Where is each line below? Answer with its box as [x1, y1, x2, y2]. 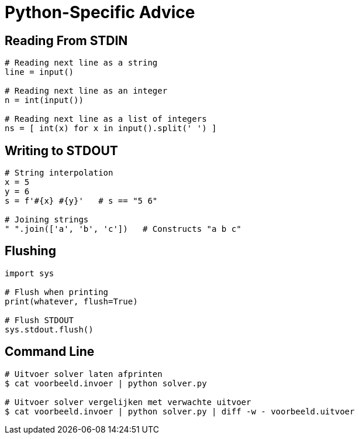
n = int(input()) [5, 95, 84, 105]
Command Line [5, 344, 95, 359]
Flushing [5, 243, 56, 259]
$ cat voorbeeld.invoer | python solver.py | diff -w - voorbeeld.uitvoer [5, 406, 355, 416]
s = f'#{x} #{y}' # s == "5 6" [5, 196, 158, 206]
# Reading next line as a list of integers [5, 114, 207, 124]
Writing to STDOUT [5, 143, 118, 158]
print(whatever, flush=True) [5, 296, 138, 306]
